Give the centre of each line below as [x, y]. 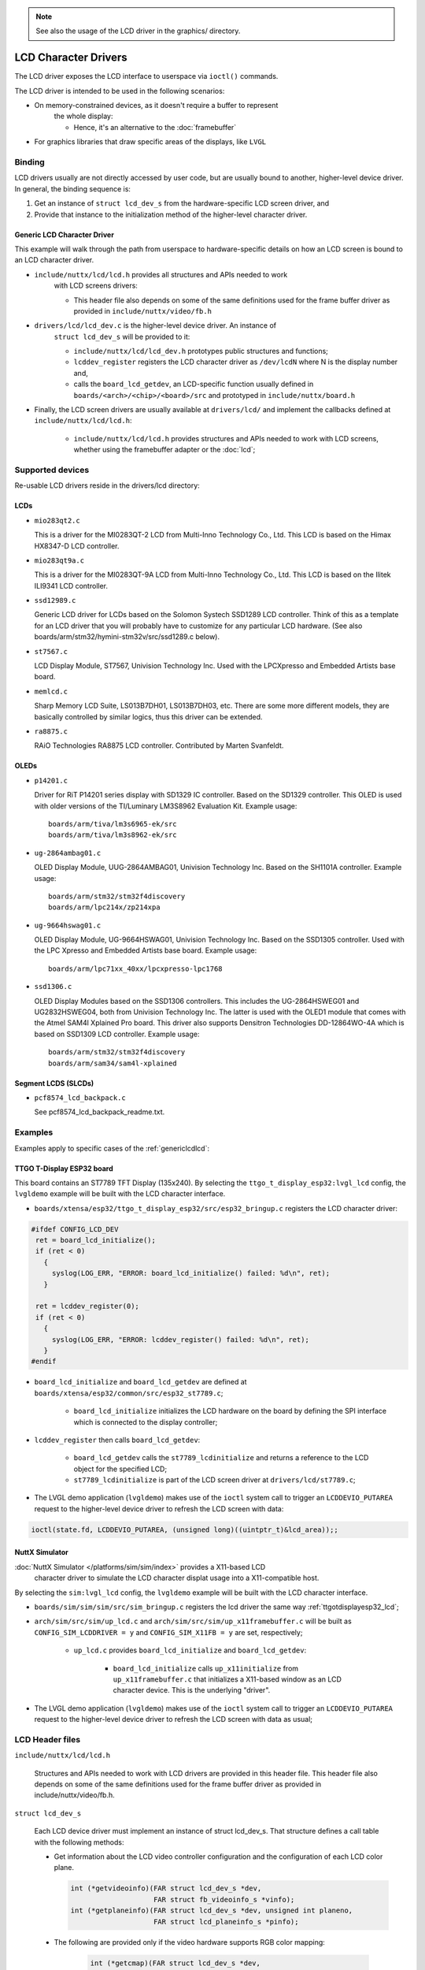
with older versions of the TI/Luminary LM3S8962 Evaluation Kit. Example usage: [166, 806]
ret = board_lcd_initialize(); [96, 1240]
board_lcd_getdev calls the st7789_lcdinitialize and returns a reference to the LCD [221, 1458]
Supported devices [52, 470]
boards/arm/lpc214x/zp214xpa [104, 907]
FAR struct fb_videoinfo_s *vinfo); [224, 1899]
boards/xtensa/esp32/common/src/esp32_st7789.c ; [129, 1393]
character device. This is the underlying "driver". [192, 1690]
